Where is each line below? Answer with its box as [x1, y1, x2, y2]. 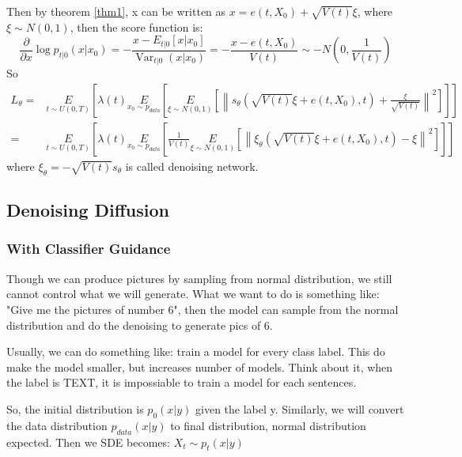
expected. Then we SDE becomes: [6, 433, 170, 450]
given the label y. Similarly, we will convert [195, 400, 404, 417]
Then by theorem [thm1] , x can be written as [6, 3, 226, 19]
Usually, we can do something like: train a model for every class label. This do [6, 343, 385, 360]
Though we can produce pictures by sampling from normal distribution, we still [6, 270, 392, 286]
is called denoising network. [125, 157, 259, 174]
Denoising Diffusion [6, 198, 170, 222]
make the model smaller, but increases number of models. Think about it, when [6, 358, 393, 375]
